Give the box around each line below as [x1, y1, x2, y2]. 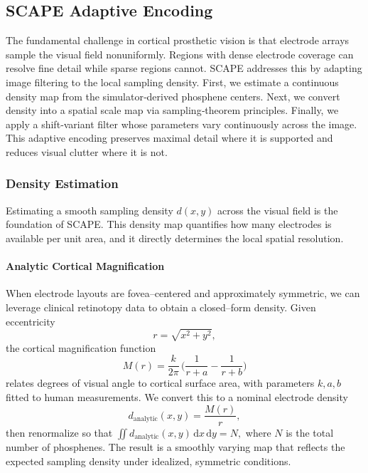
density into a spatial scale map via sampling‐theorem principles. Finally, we [6, 103, 339, 118]
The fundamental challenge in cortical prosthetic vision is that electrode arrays [6, 33, 350, 48]
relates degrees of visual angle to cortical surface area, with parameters [6, 375, 315, 390]
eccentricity [6, 313, 55, 328]
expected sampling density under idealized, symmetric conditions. [6, 453, 291, 468]
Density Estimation [6, 175, 119, 192]
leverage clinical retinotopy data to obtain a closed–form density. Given [6, 299, 316, 314]
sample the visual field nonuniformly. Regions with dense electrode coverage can [6, 46, 354, 61]
